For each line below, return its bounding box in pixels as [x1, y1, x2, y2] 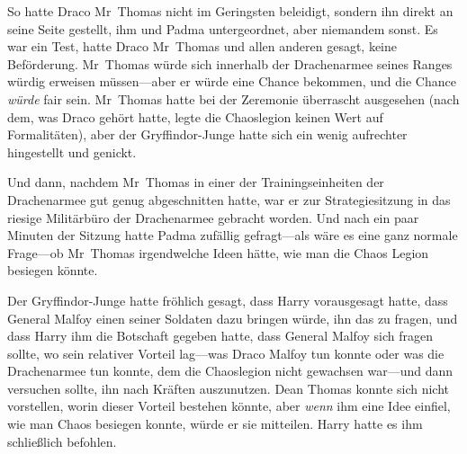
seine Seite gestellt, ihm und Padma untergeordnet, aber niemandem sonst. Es [7, 19, 438, 38]
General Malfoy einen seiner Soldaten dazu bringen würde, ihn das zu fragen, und [7, 308, 458, 327]
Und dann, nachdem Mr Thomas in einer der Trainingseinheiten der [7, 173, 384, 191]
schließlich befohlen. [7, 432, 117, 450]
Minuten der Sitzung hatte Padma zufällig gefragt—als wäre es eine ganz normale [7, 226, 458, 245]
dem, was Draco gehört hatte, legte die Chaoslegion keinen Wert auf [7, 107, 383, 126]
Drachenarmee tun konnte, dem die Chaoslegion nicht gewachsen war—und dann [7, 361, 454, 380]
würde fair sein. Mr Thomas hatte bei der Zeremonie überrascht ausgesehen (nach [7, 89, 460, 108]
